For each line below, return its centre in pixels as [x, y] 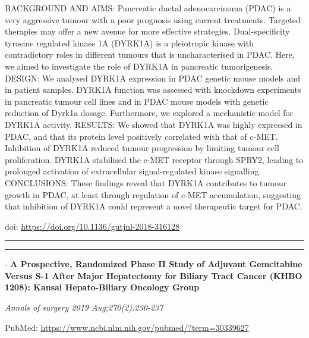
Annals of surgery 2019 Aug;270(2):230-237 [84, 307]
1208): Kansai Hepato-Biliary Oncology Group [102, 287]
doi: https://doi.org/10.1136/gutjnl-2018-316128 [92, 226]
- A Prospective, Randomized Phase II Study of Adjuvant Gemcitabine [154, 264]
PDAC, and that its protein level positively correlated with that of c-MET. [141, 136]
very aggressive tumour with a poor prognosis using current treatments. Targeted [153, 19]
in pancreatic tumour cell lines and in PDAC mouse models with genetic [137, 101]
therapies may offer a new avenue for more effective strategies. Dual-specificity [147, 31]
